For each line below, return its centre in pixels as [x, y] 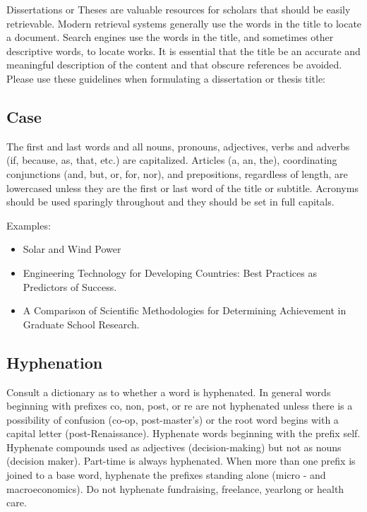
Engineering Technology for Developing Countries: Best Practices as [170, 272]
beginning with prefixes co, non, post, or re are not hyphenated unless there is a [180, 406]
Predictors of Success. [70, 286]
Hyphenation [55, 362]
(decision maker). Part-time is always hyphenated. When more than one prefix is [181, 461]
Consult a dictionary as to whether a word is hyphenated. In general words [169, 392]
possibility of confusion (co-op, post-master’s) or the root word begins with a [173, 419]
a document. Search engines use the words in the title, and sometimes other [170, 37]
